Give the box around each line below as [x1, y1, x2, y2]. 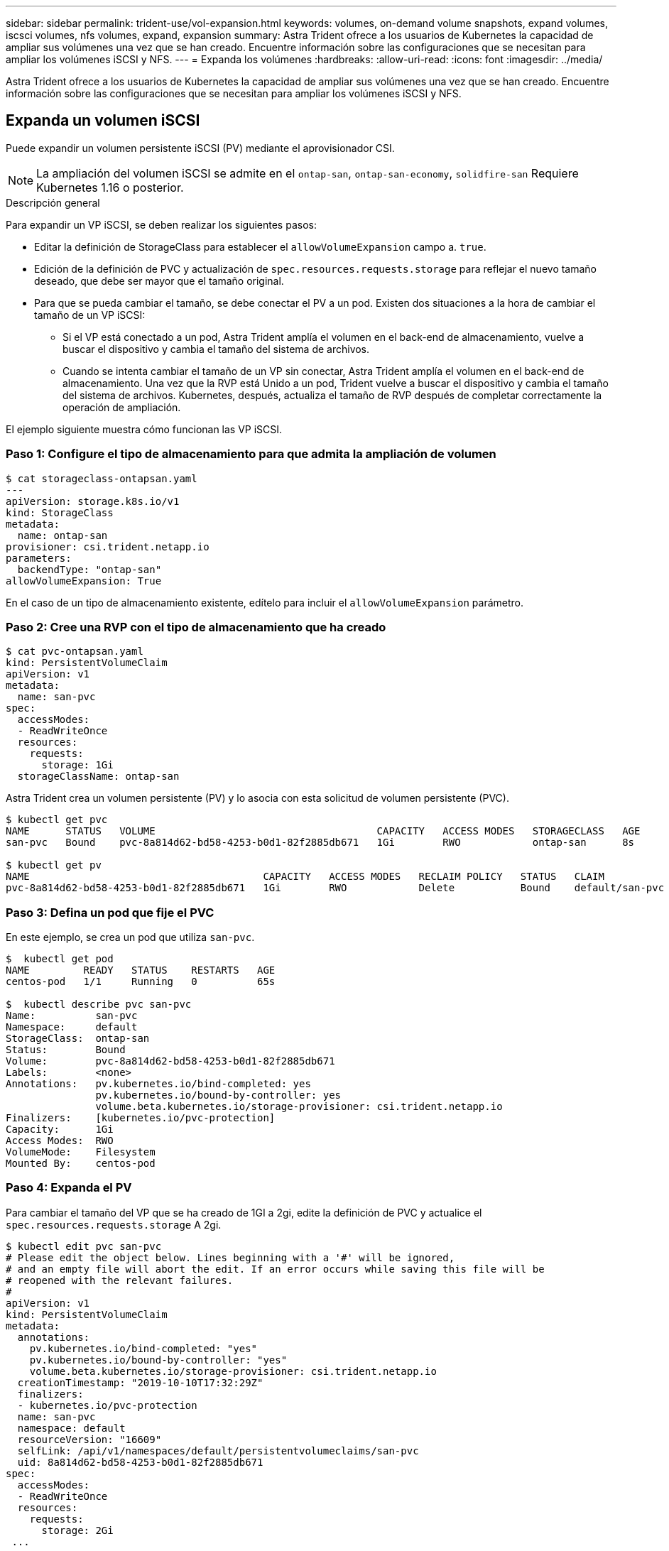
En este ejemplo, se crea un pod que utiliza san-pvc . [6, 931, 255, 944]
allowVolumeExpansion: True [6, 575, 162, 587]
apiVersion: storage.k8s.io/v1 [6, 495, 180, 507]
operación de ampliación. [62, 401, 181, 413]
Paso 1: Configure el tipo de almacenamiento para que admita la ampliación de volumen [6, 447, 496, 462]
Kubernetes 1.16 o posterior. [36, 180, 184, 195]
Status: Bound [6, 1044, 126, 1056]
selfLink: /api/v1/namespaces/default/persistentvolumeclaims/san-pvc [17, 1444, 419, 1457]
